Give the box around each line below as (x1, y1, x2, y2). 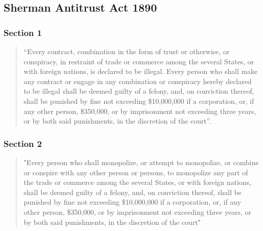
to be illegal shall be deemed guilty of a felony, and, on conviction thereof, (23, 86, 254, 96)
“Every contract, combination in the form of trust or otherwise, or (23, 46, 229, 56)
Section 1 (4, 26, 42, 38)
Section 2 (4, 137, 42, 149)
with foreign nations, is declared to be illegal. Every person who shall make (23, 66, 258, 76)
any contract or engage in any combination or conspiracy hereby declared (23, 75, 252, 86)
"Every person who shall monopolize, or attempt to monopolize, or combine (23, 157, 259, 167)
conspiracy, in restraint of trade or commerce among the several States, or (23, 56, 254, 66)
